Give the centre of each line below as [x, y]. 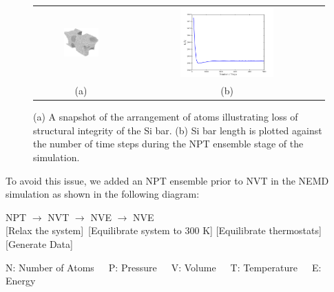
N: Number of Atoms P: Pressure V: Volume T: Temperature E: [164, 267]
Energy [21, 281]
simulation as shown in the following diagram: [103, 194]
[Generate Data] [39, 244]
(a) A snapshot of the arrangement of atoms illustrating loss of [166, 117]
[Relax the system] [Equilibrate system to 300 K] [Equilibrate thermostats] [164, 230]
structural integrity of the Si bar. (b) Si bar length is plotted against [178, 130]
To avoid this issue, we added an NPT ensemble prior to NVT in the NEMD [167, 180]
